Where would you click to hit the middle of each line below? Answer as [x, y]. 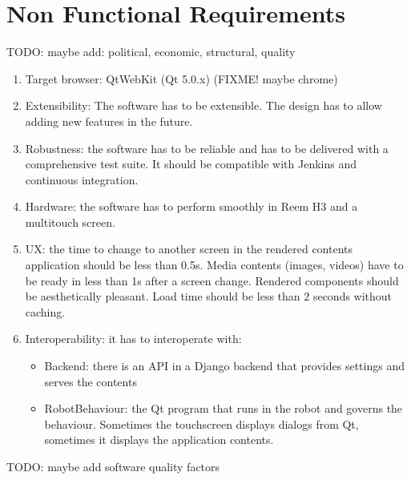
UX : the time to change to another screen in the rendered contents [189, 249]
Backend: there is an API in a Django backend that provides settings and [224, 366]
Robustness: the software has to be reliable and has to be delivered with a [207, 148]
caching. [45, 311]
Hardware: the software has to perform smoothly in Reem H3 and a [191, 206]
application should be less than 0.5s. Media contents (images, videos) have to [214, 265]
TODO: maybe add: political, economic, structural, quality [151, 52]
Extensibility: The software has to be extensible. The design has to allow [203, 105]
